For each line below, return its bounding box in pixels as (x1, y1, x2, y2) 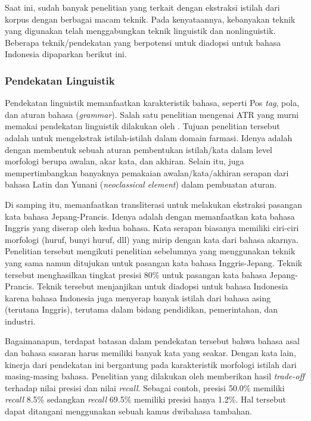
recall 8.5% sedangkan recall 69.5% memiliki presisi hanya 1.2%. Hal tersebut (5, 393, 287, 406)
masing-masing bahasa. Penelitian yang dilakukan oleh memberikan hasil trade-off (5, 370, 305, 382)
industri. (5, 314, 36, 327)
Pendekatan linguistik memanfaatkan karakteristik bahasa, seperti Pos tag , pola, (5, 96, 300, 109)
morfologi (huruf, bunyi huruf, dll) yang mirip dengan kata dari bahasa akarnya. (5, 233, 298, 245)
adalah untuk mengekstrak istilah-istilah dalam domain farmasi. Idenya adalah (5, 131, 293, 144)
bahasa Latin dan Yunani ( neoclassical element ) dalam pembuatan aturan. (5, 178, 277, 191)
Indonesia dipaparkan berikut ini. (5, 48, 127, 60)
